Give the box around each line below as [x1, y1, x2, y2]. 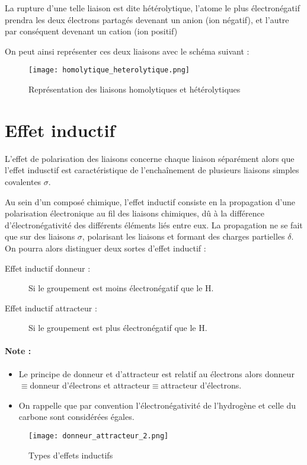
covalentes [5, 175, 41, 187]
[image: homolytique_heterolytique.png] [28, 66, 190, 75]
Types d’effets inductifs [28, 448, 113, 461]
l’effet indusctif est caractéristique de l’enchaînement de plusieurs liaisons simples [5, 164, 299, 176]
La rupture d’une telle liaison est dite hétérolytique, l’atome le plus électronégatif [5, 2, 300, 14]
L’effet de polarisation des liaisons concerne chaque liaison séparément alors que [5, 152, 295, 164]
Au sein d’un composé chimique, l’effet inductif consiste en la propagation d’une [5, 195, 295, 208]
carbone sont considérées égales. [18, 410, 135, 423]
